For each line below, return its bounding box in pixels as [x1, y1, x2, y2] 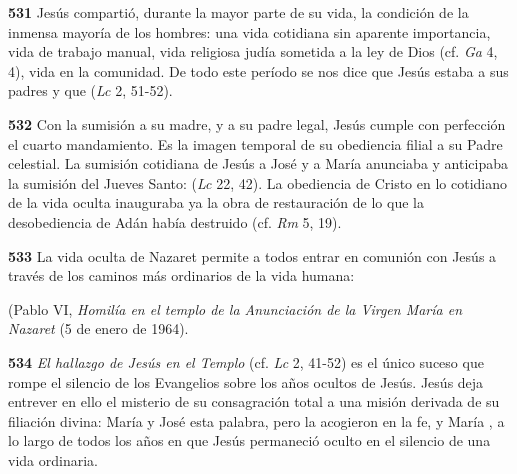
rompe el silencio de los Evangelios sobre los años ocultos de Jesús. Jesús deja [8, 371, 484, 392]
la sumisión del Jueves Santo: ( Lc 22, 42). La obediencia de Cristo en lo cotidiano [8, 172, 508, 193]
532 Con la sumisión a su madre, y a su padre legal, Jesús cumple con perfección [8, 113, 506, 134]
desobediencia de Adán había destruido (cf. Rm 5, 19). [8, 211, 342, 232]
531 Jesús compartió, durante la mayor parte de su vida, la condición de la [8, 2, 469, 22]
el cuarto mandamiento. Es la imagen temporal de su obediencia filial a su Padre [8, 133, 503, 154]
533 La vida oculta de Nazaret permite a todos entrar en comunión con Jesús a [8, 245, 497, 266]
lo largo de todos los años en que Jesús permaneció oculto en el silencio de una [8, 430, 491, 451]
